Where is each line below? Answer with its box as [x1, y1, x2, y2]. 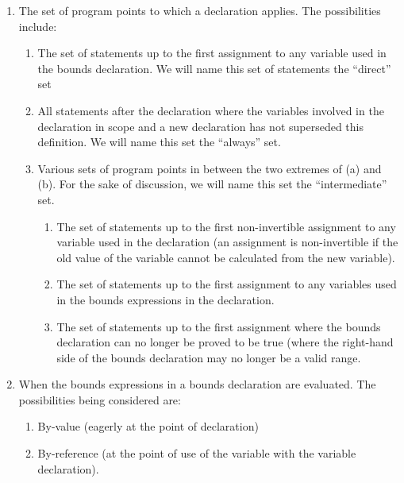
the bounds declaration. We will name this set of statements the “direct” [37, 60, 391, 76]
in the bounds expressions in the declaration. [56, 291, 275, 307]
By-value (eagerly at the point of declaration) [37, 418, 259, 435]
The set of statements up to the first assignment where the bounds [56, 318, 381, 334]
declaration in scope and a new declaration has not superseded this [37, 118, 364, 134]
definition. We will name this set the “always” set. [37, 133, 281, 150]
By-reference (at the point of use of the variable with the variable [37, 445, 356, 462]
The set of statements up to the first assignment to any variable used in [37, 44, 387, 61]
